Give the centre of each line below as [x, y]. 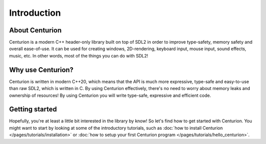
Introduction [35, 13]
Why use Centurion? [41, 70]
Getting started [33, 109]
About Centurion [35, 30]
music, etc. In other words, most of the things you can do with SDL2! [79, 56]
